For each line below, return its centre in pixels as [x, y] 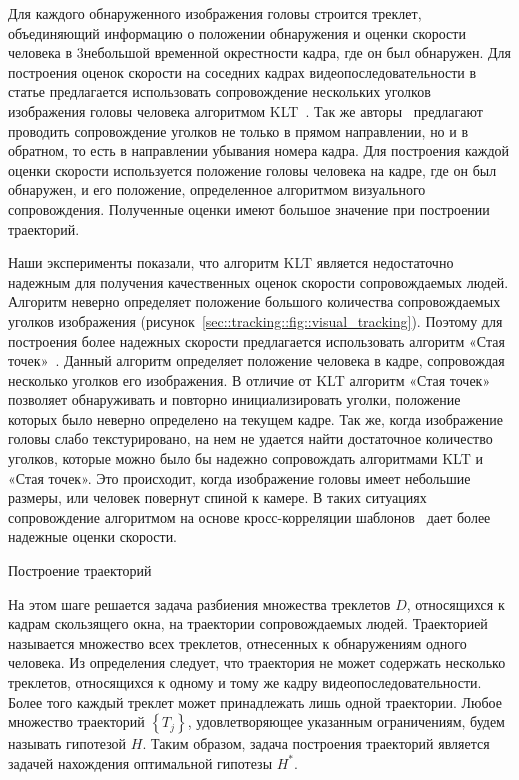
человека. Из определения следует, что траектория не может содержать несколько [257, 662]
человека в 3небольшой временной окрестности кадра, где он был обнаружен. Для [259, 52]
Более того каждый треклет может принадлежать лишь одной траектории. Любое [255, 701]
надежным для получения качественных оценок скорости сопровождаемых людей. [258, 281]
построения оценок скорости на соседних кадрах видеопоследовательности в [242, 71]
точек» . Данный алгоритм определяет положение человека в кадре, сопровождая [256, 360]
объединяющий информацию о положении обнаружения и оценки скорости [237, 32]
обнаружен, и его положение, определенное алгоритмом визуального [217, 189]
